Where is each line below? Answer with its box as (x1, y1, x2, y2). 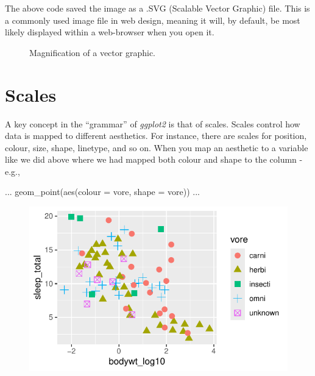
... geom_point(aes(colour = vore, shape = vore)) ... (5, 185, 200, 198)
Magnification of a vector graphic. (29, 46, 155, 59)
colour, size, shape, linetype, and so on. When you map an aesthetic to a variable (5, 141, 308, 154)
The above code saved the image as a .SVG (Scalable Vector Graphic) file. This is (5, 2, 310, 14)
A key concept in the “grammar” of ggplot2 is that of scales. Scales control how (5, 117, 300, 130)
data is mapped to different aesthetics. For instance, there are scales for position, (5, 129, 307, 142)
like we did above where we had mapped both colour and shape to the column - (5, 153, 303, 166)
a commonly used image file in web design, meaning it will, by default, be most (5, 13, 300, 26)
